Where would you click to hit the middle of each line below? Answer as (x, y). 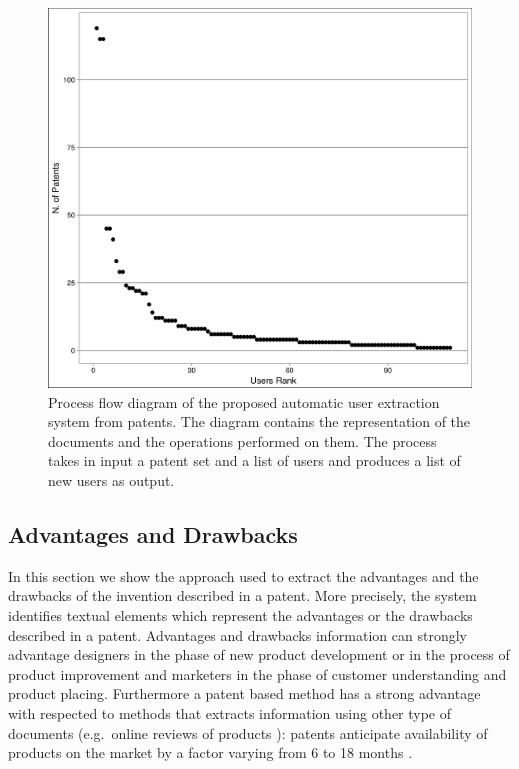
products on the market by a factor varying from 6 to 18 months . (210, 752)
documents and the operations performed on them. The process (242, 440)
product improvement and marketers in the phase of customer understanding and (257, 673)
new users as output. (111, 480)
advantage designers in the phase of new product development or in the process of (259, 654)
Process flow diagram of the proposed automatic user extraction (244, 401)
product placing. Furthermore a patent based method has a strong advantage (244, 693)
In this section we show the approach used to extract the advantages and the (243, 575)
